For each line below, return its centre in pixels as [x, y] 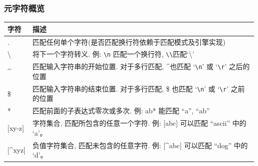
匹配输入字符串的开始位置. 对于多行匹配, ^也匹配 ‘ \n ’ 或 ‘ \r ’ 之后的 [141, 66]
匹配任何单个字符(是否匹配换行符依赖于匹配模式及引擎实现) [129, 41]
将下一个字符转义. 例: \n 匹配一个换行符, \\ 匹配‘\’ [113, 54]
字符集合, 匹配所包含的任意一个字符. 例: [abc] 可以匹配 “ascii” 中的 [139, 123]
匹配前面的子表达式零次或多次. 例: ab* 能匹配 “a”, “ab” [121, 111]
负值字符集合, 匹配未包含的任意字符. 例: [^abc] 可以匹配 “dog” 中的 [140, 145]
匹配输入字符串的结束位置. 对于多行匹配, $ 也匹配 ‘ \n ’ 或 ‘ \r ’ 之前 [139, 88]
